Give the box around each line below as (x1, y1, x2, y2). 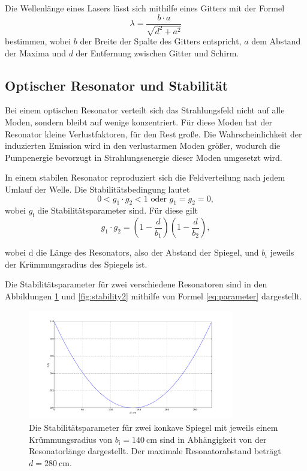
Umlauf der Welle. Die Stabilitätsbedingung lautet (5, 183, 190, 195)
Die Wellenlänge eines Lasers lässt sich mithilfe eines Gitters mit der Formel (5, 2, 285, 14)
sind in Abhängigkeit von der (159, 433, 267, 445)
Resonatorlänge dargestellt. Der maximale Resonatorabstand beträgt (29, 445, 281, 457)
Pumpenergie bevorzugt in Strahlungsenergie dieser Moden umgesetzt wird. (5, 151, 282, 163)
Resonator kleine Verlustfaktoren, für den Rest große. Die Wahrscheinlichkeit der (5, 127, 302, 140)
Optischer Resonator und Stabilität (5, 76, 228, 94)
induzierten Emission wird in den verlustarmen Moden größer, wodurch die (5, 139, 281, 152)
